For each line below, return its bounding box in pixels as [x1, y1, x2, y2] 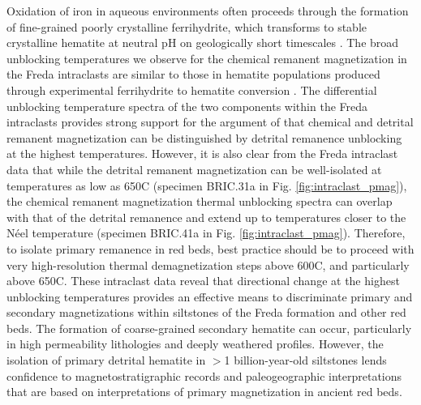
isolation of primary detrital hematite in [6, 352, 206, 369]
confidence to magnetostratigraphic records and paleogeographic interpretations [6, 367, 402, 384]
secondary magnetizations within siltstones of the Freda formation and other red [6, 304, 406, 321]
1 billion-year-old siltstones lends [224, 352, 387, 369]
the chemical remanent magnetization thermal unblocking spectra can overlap [6, 193, 393, 210]
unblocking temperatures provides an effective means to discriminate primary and [6, 288, 413, 305]
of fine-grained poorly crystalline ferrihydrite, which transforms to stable [6, 18, 367, 35]
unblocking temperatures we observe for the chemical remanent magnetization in [6, 49, 407, 66]
